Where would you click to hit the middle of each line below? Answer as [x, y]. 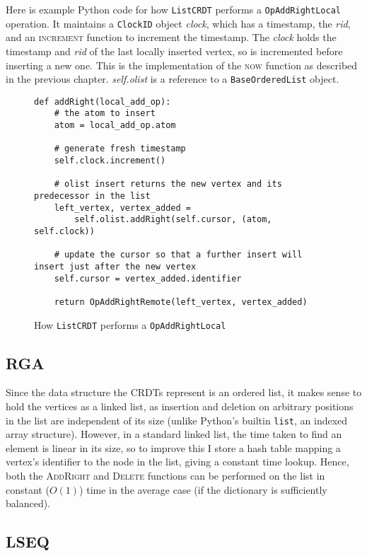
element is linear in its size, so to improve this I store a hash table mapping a [173, 447]
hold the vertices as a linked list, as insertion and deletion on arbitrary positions [180, 406]
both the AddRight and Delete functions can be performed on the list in [165, 476]
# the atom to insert [105, 114]
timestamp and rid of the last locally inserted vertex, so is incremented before [174, 51]
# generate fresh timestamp [120, 149]
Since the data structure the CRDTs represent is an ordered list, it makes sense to [184, 392]
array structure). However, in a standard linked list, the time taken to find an [174, 434]
